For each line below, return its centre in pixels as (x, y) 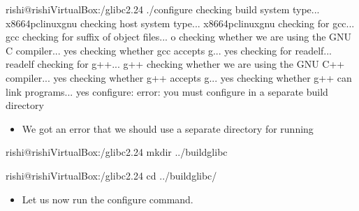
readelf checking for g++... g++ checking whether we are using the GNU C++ (175, 64)
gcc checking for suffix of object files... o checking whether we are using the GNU (179, 37)
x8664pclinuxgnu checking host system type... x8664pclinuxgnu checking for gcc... (180, 23)
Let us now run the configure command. (108, 199)
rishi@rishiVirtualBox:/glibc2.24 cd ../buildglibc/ (111, 175)
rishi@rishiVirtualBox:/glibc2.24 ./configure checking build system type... (163, 9)
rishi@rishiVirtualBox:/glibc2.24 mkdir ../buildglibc (117, 152)
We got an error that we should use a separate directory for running (168, 128)
